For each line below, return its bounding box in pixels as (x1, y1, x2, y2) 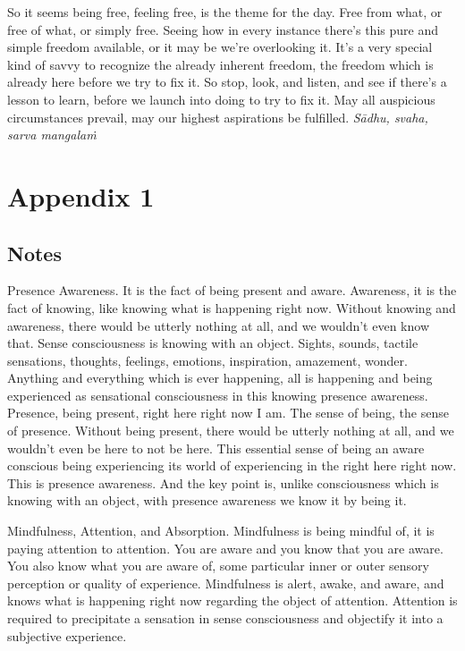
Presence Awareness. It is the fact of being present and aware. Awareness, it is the (7, 281, 457, 300)
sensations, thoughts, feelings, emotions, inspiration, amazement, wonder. (7, 351, 408, 369)
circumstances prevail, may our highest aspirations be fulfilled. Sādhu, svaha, (7, 107, 428, 126)
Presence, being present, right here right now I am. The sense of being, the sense (7, 403, 449, 422)
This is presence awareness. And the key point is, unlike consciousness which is (7, 473, 439, 492)
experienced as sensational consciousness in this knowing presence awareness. (7, 385, 428, 404)
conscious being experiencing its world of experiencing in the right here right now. (7, 456, 457, 475)
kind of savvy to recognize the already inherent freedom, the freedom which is (7, 55, 434, 73)
